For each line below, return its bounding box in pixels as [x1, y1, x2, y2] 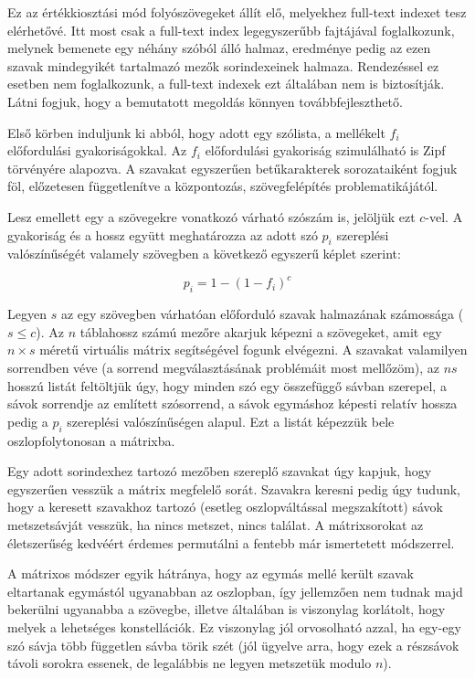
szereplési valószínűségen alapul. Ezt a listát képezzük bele [67, 411, 395, 430]
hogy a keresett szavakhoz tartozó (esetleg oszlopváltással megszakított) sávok [7, 497, 443, 516]
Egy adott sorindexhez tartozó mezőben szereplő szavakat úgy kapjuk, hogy [7, 462, 432, 481]
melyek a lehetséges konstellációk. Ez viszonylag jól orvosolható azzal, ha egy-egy [7, 617, 461, 636]
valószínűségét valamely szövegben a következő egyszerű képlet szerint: [7, 244, 401, 263]
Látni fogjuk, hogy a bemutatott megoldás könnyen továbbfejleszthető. [7, 91, 403, 111]
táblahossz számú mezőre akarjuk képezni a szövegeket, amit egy [79, 322, 442, 341]
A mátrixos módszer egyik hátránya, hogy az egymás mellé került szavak [7, 564, 414, 583]
